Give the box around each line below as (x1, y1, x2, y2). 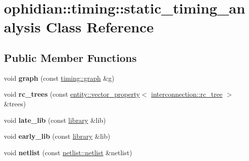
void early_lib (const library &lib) (4, 131, 110, 141)
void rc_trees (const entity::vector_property (4, 89, 140, 99)
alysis (4, 17, 41, 37)
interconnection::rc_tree (151, 89, 223, 99)
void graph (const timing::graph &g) (4, 73, 115, 83)
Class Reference (46, 17, 154, 37)
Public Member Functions (4, 50, 137, 65)
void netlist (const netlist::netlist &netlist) (4, 147, 132, 157)
